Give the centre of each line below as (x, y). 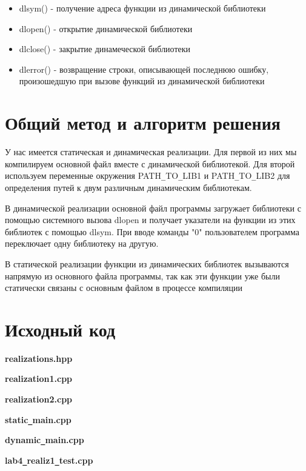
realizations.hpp (39, 358)
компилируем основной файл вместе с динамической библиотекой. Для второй (150, 163)
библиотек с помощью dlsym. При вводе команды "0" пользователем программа (152, 231)
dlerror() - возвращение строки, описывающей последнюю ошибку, (144, 69)
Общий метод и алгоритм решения (143, 123)
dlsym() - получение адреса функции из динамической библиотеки (142, 8)
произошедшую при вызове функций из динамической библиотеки (142, 81)
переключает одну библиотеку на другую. (82, 243)
